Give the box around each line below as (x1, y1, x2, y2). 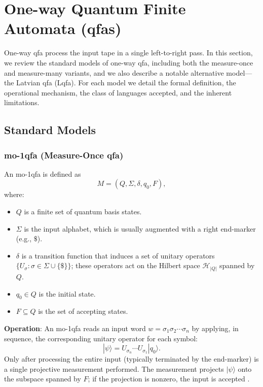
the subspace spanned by (4, 373, 81, 384)
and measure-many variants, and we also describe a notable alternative (4, 67, 224, 78)
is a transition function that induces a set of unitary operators (21, 250, 215, 261)
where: (4, 189, 24, 200)
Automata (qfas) (4, 18, 122, 39)
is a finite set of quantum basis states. (24, 206, 142, 217)
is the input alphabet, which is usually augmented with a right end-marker (24, 223, 256, 234)
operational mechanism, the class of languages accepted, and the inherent (4, 87, 232, 98)
